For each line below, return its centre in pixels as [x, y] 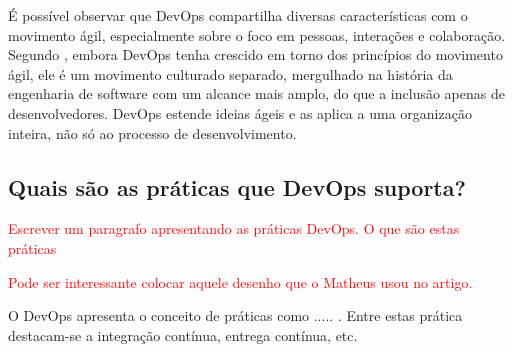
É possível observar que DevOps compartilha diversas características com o [238, 15]
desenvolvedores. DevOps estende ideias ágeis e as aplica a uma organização [240, 112]
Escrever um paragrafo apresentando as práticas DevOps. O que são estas [234, 228]
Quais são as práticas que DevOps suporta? [237, 186]
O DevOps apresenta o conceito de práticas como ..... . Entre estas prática [235, 315]
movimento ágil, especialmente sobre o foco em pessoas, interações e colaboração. [257, 34]
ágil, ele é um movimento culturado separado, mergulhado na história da [230, 73]
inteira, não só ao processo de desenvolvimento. [152, 132]
